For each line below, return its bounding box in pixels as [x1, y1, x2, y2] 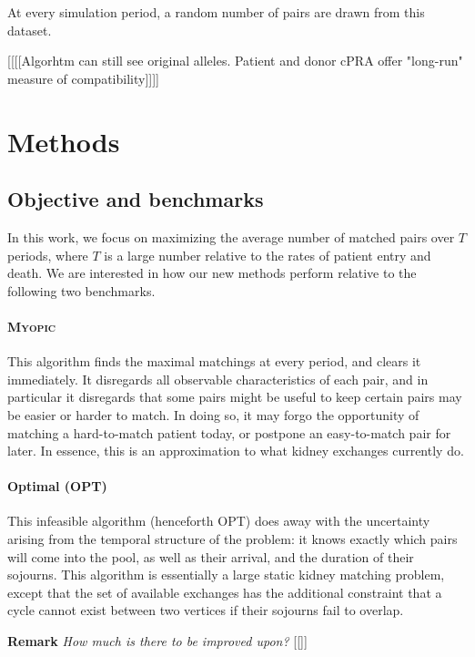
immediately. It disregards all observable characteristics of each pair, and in [7, 369, 429, 388]
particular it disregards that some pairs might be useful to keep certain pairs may [7, 387, 462, 406]
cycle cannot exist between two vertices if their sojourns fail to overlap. [7, 601, 404, 620]
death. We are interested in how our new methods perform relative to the [7, 263, 417, 282]
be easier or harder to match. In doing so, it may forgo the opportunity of [7, 405, 419, 424]
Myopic [7, 316, 56, 335]
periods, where [7, 245, 88, 264]
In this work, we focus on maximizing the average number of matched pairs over [7, 227, 455, 246]
